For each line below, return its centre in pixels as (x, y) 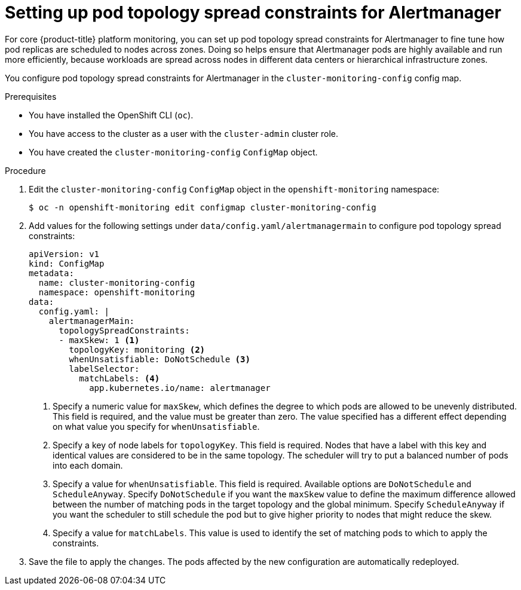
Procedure (25, 170)
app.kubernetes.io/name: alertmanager (180, 388)
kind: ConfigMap (67, 263)
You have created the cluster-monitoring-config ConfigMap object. (173, 152)
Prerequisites (31, 96)
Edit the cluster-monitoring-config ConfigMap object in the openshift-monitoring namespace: (234, 189)
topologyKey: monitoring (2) (137, 349)
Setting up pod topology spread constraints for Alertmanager (253, 13)
